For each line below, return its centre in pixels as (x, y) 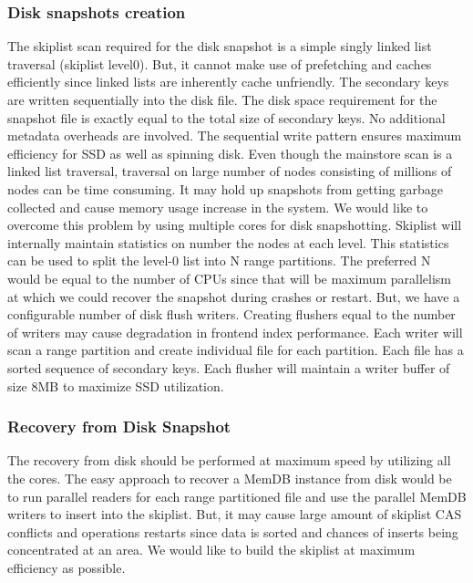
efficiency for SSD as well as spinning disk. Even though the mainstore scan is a (230, 153)
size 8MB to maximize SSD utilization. (116, 385)
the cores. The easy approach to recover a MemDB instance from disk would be (230, 478)
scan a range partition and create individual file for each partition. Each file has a (236, 350)
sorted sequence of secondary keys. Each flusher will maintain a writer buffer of (229, 367)
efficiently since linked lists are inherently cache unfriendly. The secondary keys (228, 82)
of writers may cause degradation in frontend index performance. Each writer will (235, 332)
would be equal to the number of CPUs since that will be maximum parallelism (229, 278)
